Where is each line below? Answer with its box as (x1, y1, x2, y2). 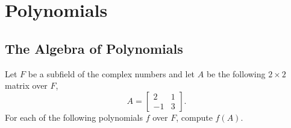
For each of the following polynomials (5, 110, 143, 123)
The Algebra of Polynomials (5, 39, 183, 57)
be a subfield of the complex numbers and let (28, 67, 195, 80)
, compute (176, 110, 213, 123)
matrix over (5, 79, 48, 92)
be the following (206, 67, 266, 80)
